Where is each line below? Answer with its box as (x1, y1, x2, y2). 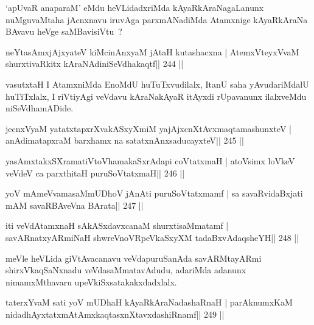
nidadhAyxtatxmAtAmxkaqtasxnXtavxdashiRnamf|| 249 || (5, 307, 225, 320)
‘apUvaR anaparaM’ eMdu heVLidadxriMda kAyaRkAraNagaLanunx (5, 1, 264, 13)
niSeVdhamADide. (5, 102, 74, 114)
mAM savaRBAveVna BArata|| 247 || (5, 198, 144, 211)
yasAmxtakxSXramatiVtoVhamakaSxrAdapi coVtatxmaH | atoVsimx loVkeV (5, 154, 295, 167)
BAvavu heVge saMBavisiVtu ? (5, 25, 122, 38)
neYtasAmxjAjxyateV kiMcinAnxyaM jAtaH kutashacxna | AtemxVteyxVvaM (5, 45, 299, 58)
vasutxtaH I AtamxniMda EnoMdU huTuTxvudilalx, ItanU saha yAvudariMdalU (5, 77, 309, 90)
